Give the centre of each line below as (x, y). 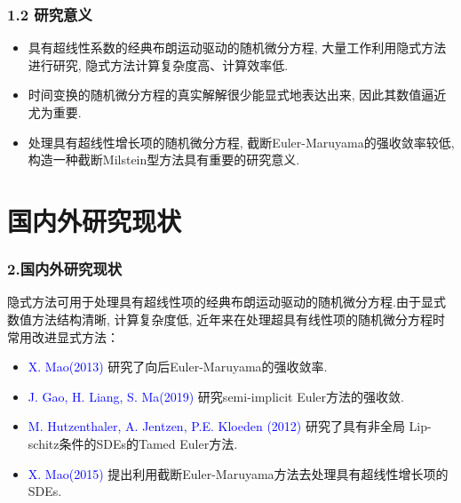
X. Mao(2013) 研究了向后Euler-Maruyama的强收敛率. (178, 367)
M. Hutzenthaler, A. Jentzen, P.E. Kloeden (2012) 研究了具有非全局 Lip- (230, 426)
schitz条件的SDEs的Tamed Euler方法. (133, 443)
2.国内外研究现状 (65, 269)
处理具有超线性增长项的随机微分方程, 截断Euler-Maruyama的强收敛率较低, (241, 142)
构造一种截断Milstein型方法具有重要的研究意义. (164, 160)
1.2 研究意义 (50, 14)
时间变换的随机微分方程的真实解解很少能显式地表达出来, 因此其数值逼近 (237, 95)
